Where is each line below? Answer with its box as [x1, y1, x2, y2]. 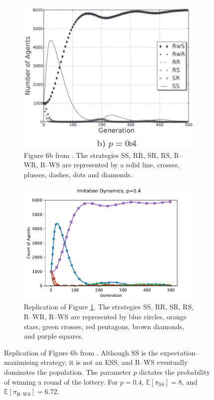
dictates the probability [139, 367, 211, 377]
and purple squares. [24, 331, 83, 341]
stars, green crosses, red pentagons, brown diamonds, [24, 321, 184, 331]
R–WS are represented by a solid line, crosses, [40, 159, 180, 170]
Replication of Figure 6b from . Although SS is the [4, 347, 158, 357]
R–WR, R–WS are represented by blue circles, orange [24, 311, 187, 322]
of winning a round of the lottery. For [4, 376, 118, 387]
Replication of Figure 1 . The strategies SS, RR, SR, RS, [24, 301, 194, 312]
